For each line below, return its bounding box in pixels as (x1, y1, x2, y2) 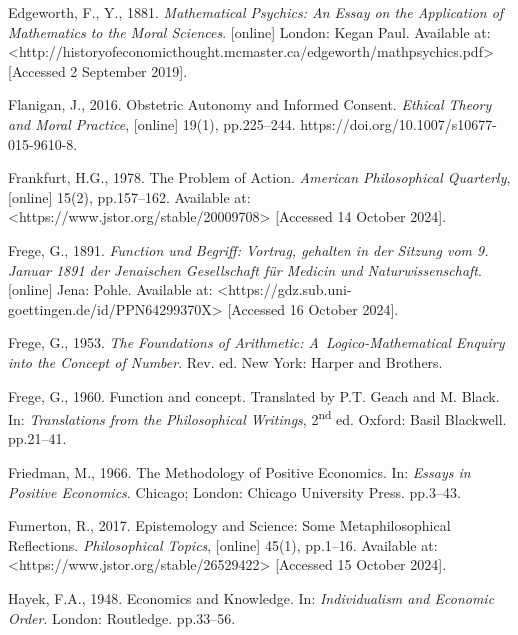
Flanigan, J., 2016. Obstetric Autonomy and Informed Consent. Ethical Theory (8, 94, 492, 115)
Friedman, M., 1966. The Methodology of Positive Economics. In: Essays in (8, 461, 471, 482)
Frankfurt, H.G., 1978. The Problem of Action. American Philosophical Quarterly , (8, 167, 511, 188)
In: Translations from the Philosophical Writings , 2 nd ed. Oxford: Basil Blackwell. (8, 406, 507, 429)
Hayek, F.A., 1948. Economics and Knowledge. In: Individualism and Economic (8, 587, 495, 608)
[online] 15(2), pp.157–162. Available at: (8, 186, 251, 207)
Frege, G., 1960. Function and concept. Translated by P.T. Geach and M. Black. (8, 385, 500, 406)
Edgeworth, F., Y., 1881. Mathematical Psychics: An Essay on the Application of (8, 2, 504, 22)
